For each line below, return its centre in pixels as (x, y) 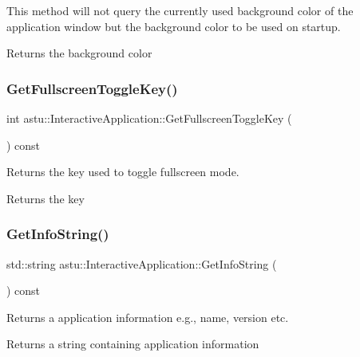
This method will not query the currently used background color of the (180, 10)
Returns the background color (79, 53)
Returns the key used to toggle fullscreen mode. (123, 172)
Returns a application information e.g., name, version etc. (148, 317)
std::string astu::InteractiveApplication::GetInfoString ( (142, 263)
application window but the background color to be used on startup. (174, 26)
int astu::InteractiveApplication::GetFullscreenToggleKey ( (149, 118)
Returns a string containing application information (133, 344)
